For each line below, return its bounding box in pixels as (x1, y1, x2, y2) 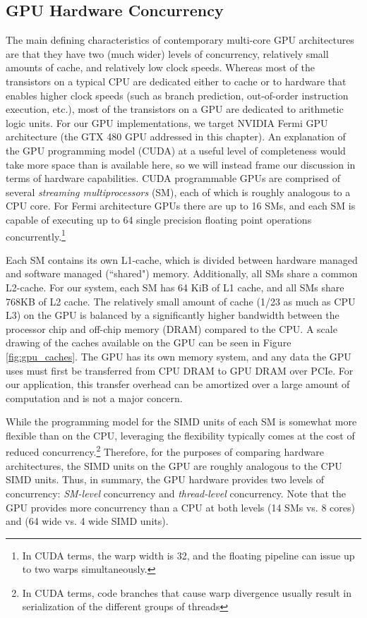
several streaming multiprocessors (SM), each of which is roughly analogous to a (6, 184, 351, 199)
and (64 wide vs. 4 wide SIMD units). (6, 514, 169, 528)
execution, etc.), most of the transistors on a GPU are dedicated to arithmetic (6, 102, 344, 116)
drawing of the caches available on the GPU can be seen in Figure (6, 335, 291, 350)
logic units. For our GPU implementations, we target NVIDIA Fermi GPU (6, 115, 328, 130)
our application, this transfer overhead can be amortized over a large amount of (6, 377, 350, 392)
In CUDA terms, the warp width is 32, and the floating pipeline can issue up (22, 547, 355, 562)
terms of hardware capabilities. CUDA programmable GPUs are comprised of (6, 171, 340, 186)
